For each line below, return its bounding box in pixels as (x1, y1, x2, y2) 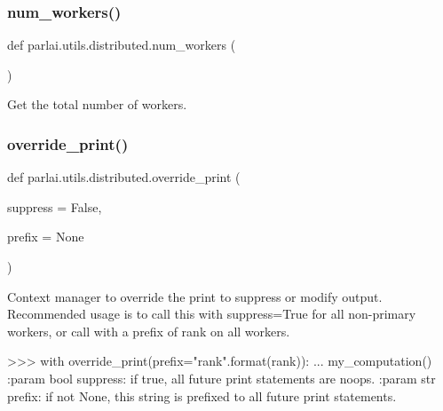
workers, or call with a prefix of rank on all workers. (7, 321, 290, 340)
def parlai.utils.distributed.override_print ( (7, 168, 241, 186)
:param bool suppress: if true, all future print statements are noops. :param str (7, 368, 436, 387)
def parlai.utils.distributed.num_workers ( (7, 36, 236, 54)
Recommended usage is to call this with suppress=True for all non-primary (7, 304, 416, 323)
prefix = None (7, 227, 84, 246)
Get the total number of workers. (7, 95, 187, 114)
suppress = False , (7, 197, 102, 216)
